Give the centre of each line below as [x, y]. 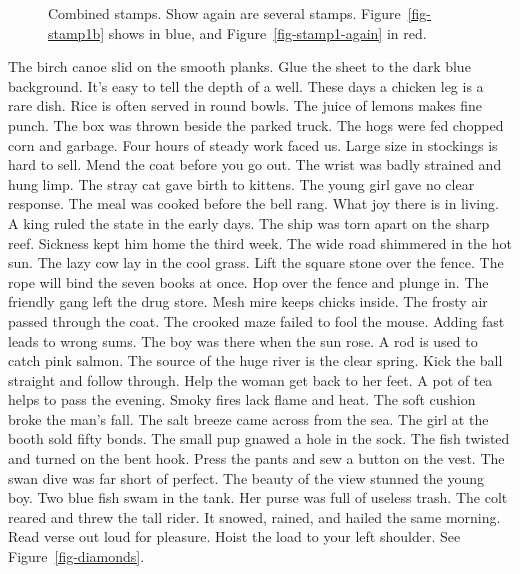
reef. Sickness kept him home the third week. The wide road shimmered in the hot [260, 242]
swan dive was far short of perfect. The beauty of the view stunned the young [246, 477]
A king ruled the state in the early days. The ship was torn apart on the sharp [249, 222]
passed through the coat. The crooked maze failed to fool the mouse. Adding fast [256, 320]
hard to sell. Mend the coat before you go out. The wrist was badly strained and [255, 164]
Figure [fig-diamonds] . [76, 556]
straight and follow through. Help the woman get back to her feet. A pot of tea [250, 379]
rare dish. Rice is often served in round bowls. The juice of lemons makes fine [245, 105]
